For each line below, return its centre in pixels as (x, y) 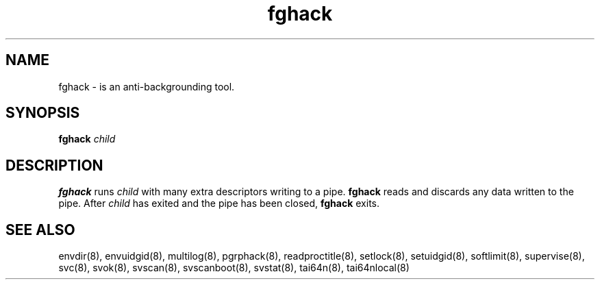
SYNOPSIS (43, 113)
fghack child (87, 139)
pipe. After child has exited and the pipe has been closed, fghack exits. (219, 203)
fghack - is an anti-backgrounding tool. (147, 86)
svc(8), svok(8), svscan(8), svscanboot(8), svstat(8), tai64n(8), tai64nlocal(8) (234, 268)
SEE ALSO (40, 230)
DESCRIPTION (54, 165)
